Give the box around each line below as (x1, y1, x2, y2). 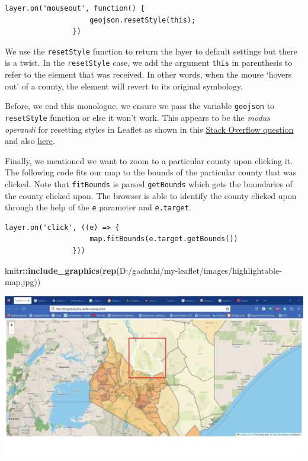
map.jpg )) (5, 276, 41, 288)
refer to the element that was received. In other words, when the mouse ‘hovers (5, 68, 292, 81)
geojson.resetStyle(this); (89, 15, 196, 24)
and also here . (5, 135, 55, 147)
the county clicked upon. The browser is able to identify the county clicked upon (5, 189, 297, 201)
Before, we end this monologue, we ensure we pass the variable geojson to (5, 100, 275, 112)
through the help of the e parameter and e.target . (5, 201, 191, 213)
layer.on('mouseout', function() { (5, 4, 145, 12)
